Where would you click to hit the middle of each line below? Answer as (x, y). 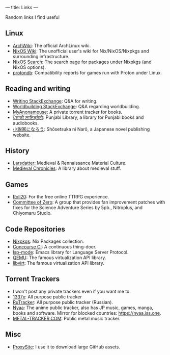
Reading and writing (38, 89)
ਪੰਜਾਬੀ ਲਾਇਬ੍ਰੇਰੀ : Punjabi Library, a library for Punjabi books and (78, 117)
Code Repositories (35, 229)
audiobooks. (26, 123)
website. (22, 135)
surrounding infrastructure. (41, 56)
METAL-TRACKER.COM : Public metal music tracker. (66, 318)
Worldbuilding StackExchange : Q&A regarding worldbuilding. (76, 106)
